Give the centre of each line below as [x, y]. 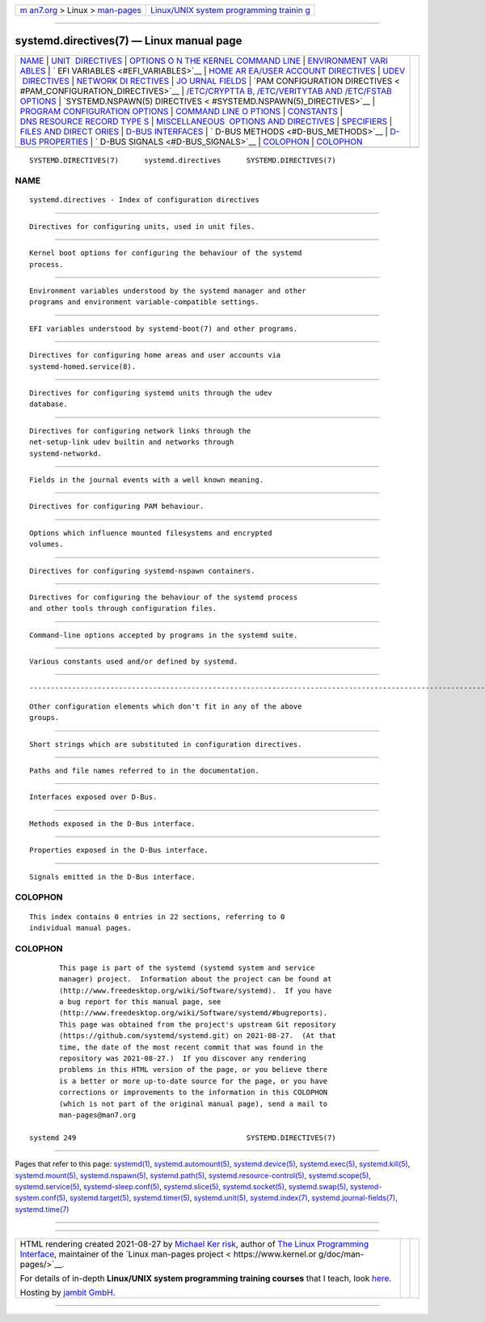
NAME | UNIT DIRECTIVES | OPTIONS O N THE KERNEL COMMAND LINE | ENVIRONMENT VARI [204, 61]
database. [48, 404]
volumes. [46, 544]
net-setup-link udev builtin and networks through [132, 442]
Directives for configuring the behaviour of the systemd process [164, 597]
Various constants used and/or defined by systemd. [134, 662]
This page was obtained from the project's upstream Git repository [198, 1024]
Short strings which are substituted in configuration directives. [166, 744]
